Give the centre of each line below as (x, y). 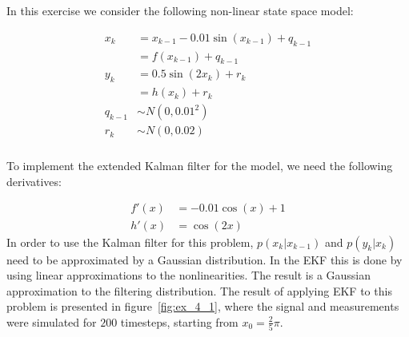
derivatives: (34, 181)
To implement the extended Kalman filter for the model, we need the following (200, 166)
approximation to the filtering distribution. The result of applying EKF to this (199, 290)
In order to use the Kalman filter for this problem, (130, 242)
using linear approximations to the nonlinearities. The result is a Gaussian (189, 275)
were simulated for (52, 321)
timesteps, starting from (179, 321)
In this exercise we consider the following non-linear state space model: (180, 11)
